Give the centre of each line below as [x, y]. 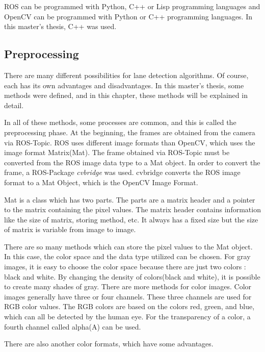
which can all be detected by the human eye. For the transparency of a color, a [127, 317]
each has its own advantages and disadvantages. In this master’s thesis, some [124, 85]
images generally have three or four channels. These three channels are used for [128, 296]
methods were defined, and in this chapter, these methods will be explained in [126, 95]
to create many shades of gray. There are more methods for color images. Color [128, 286]
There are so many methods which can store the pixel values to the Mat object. [128, 246]
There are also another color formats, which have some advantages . [109, 344]
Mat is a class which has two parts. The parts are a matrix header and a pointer [130, 199]
